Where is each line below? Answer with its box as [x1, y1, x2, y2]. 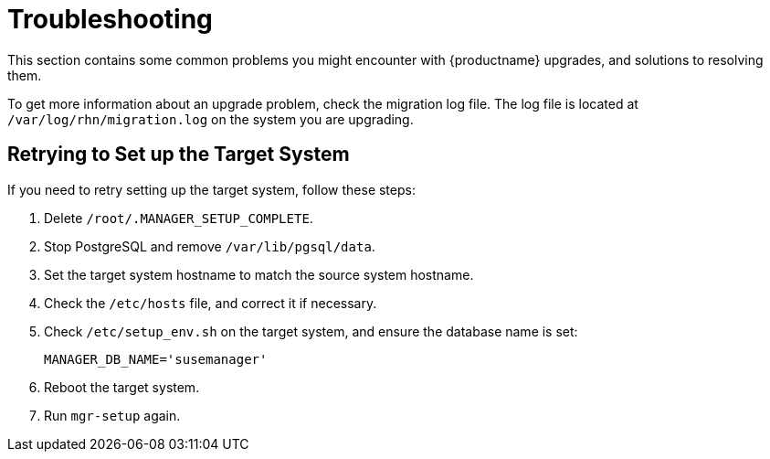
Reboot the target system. [44, 379, 200, 395]
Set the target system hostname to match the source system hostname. [44, 266, 474, 283]
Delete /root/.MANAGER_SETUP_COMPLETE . [44, 209, 313, 226]
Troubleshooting [7, 4, 213, 35]
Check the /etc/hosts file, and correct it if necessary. [44, 294, 377, 311]
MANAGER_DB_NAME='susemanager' [44, 351, 268, 367]
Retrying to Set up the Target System [7, 143, 350, 166]
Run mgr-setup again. [44, 407, 181, 423]
